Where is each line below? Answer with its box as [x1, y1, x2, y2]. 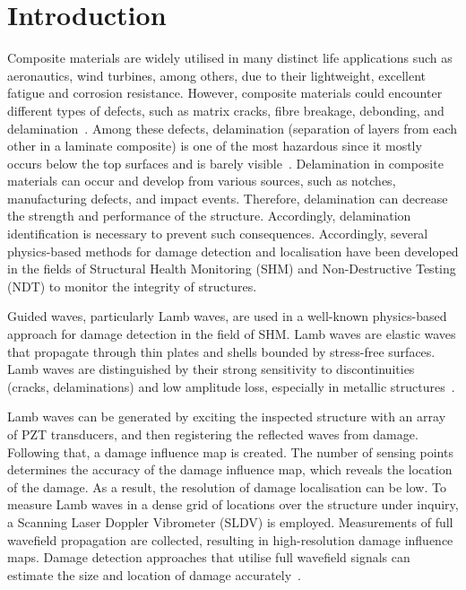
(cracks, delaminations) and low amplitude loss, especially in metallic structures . [7, 377, 455, 395]
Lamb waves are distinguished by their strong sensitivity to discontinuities [7, 360, 415, 378]
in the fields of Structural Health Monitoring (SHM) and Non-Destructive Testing [7, 259, 456, 278]
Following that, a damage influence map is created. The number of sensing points [7, 442, 453, 461]
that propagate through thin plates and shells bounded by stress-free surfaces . [7, 342, 436, 360]
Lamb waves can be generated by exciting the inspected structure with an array [7, 407, 446, 426]
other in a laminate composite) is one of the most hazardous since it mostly [7, 136, 422, 155]
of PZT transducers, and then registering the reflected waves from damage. [7, 425, 419, 443]
